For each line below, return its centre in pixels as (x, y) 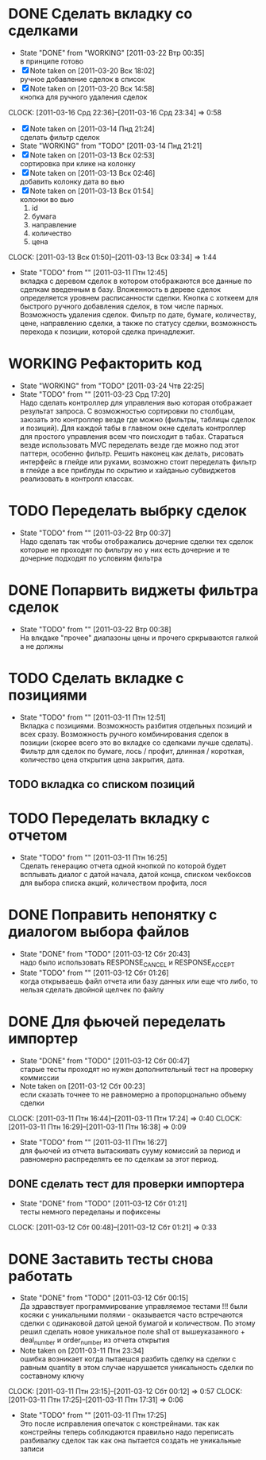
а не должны (41, 646)
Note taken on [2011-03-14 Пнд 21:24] (92, 129)
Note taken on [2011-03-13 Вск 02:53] (92, 155)
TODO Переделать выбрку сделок (128, 511)
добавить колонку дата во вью (72, 181)
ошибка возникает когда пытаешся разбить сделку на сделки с (128, 1359)
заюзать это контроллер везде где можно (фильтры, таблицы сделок (137, 419)
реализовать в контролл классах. (77, 479)
